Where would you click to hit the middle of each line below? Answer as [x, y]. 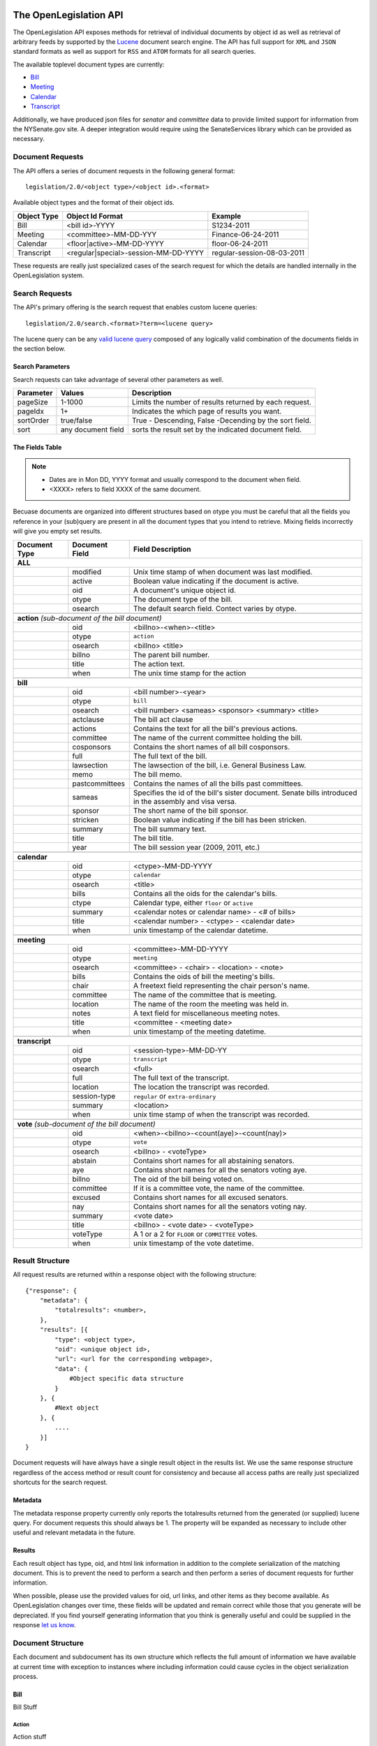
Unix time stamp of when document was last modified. [223, 571]
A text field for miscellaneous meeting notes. [207, 1013]
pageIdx [31, 411]
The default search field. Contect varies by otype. [215, 608]
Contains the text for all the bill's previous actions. [215, 728]
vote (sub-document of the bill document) [87, 1124]
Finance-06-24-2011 [245, 234]
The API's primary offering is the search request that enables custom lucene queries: [135, 307]
